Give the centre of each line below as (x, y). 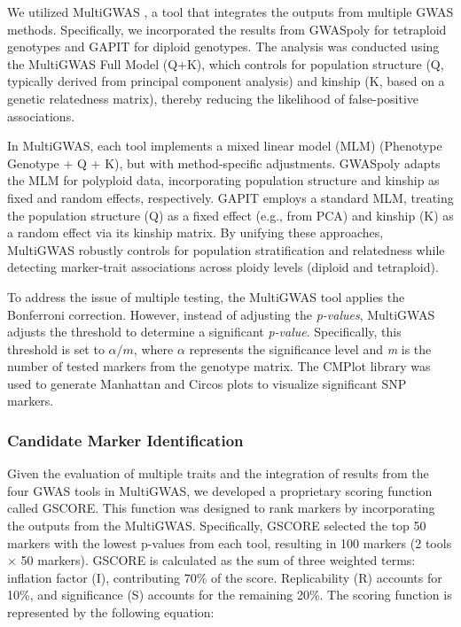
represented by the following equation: (111, 612)
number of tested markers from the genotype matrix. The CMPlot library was (219, 366)
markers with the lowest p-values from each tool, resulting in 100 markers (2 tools (230, 542)
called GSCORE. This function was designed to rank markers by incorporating (221, 508)
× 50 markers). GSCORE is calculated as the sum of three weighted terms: (211, 560)
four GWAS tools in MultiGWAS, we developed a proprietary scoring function (220, 490)
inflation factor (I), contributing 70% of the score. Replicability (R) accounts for (225, 577)
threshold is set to (56, 348)
